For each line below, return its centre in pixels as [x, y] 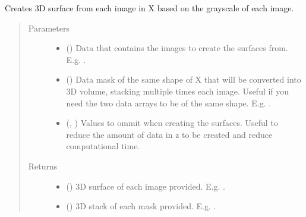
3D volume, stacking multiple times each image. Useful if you [178, 91]
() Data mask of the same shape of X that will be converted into [184, 79]
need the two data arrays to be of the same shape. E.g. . [169, 103]
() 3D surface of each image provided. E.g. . [146, 186]
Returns [43, 166]
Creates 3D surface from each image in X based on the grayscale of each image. [149, 8]
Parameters [49, 28]
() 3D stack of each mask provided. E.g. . [141, 206]
